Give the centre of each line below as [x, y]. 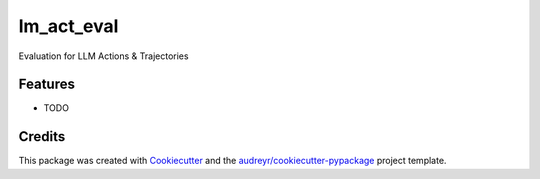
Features [46, 84]
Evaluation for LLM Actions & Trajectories [103, 56]
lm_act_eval [68, 26]
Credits [42, 136]
